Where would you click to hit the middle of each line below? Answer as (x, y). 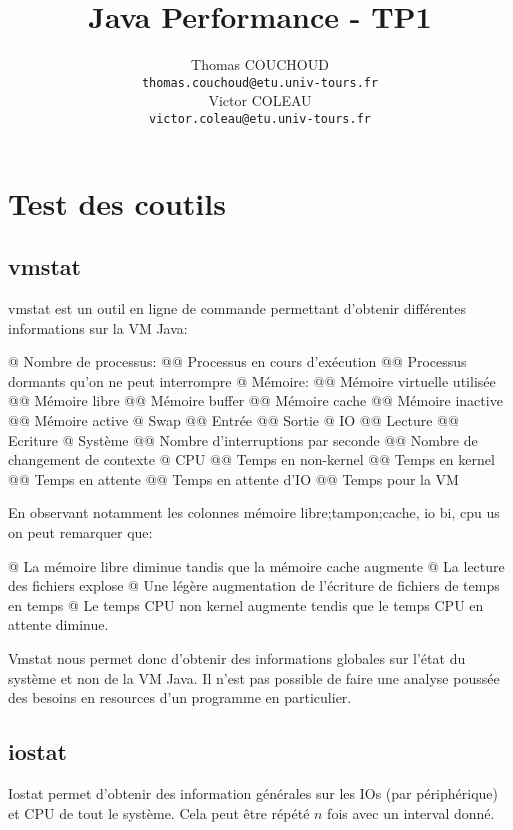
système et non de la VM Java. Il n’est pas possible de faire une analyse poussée (254, 677)
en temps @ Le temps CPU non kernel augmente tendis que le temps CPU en (246, 604)
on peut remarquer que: (80, 531)
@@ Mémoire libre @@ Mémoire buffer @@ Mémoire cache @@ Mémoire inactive (255, 400)
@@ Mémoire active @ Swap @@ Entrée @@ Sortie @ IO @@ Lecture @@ (233, 419)
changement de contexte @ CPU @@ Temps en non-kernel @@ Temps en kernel (251, 459)
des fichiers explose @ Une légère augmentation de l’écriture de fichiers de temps (254, 585)
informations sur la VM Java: (98, 327)
